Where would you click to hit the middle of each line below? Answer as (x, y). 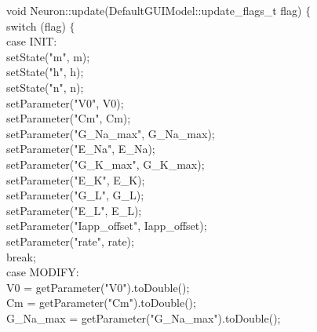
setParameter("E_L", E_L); (74, 210)
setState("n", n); (45, 87)
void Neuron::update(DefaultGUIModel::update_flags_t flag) (154, 10)
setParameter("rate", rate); (70, 241)
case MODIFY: (43, 272)
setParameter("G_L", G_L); (75, 195)
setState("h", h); (45, 72)
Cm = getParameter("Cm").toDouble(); (101, 303)
